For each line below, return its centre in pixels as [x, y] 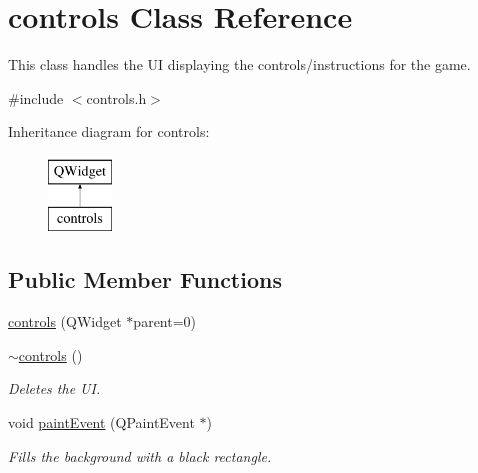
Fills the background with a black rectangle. [140, 455]
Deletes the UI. [54, 388]
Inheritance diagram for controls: [109, 131]
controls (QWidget [65, 321]
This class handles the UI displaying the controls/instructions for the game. [239, 64]
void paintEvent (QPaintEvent [101, 422]
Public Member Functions [145, 279]
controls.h [116, 97]
